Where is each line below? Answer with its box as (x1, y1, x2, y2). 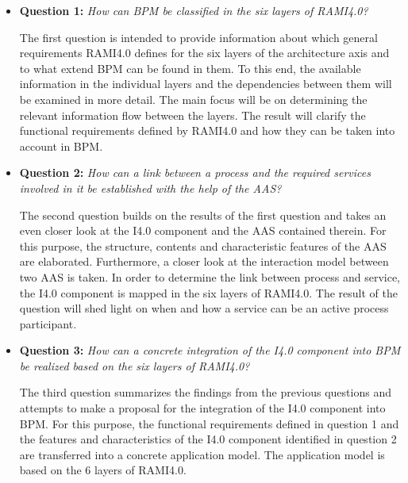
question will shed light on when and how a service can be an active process (19, 300, 389, 316)
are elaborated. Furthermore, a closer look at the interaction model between (19, 253, 389, 270)
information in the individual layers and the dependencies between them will (19, 75, 392, 92)
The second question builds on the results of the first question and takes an (19, 206, 387, 223)
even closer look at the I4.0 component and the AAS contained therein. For (19, 222, 387, 239)
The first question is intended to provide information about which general (19, 29, 378, 45)
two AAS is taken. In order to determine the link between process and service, (19, 268, 400, 285)
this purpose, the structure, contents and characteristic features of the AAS (19, 237, 387, 254)
